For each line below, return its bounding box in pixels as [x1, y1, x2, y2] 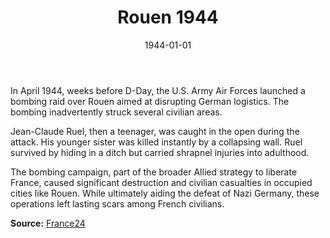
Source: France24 [10, 217, 86, 229]
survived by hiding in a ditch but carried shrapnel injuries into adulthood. [10, 146, 310, 158]
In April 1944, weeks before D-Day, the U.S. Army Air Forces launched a [10, 84, 306, 96]
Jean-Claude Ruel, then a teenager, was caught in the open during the [10, 125, 300, 137]
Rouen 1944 [117, 6, 219, 29]
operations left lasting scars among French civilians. [10, 197, 225, 210]
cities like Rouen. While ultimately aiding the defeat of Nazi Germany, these [10, 187, 320, 199]
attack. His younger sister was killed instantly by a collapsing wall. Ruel [10, 136, 303, 148]
